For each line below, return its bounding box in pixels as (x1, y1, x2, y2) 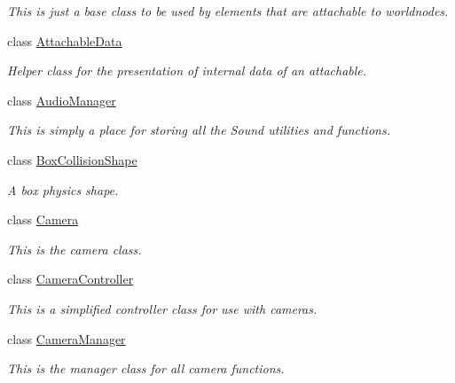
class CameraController (7, 270, 134, 288)
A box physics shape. (7, 180, 119, 199)
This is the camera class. (7, 239, 142, 258)
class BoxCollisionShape (7, 150, 137, 168)
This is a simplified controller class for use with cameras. (7, 299, 318, 317)
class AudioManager (7, 90, 116, 109)
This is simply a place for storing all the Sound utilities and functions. (7, 121, 390, 139)
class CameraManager (7, 329, 126, 348)
